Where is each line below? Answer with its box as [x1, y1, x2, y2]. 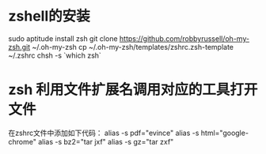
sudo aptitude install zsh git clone [8, 33, 118, 43]
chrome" [8, 137, 37, 146]
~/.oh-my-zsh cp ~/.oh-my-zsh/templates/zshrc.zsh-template [31, 42, 234, 51]
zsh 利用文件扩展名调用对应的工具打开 [8, 81, 258, 99]
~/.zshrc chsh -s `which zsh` [8, 51, 101, 60]
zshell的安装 [8, 7, 91, 25]
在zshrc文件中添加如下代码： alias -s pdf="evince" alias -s [8, 128, 199, 137]
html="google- [200, 128, 249, 137]
